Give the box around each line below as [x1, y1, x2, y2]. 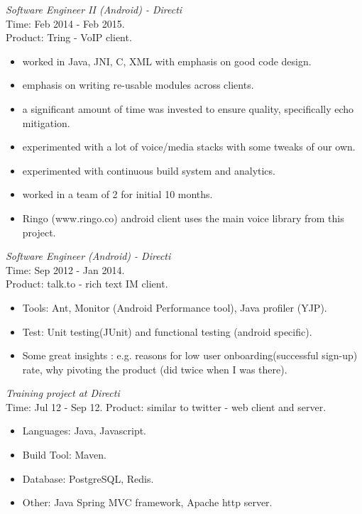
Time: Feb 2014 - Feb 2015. [6, 16, 125, 31]
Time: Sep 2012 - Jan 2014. [6, 262, 125, 277]
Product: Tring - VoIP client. [6, 30, 132, 45]
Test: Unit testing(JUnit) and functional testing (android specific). [22, 324, 312, 339]
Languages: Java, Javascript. [22, 423, 147, 438]
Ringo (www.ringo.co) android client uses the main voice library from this [22, 210, 344, 225]
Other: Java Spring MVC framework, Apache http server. [22, 495, 273, 510]
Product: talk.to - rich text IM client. [6, 276, 168, 291]
